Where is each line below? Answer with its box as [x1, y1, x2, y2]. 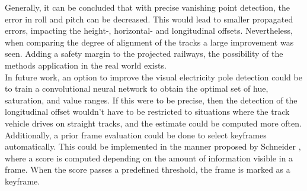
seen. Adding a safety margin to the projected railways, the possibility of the [5, 47, 283, 60]
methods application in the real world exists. [5, 59, 167, 71]
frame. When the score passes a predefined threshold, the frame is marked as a [5, 163, 290, 176]
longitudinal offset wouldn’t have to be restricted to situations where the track [5, 105, 290, 118]
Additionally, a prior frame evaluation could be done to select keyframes [5, 128, 267, 141]
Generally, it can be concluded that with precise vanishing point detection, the [5, 1, 290, 13]
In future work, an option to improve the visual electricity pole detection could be [5, 70, 302, 83]
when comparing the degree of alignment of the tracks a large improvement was [5, 35, 294, 48]
